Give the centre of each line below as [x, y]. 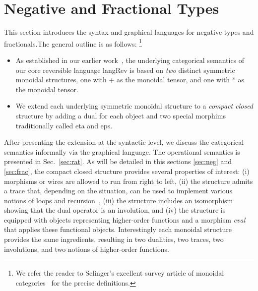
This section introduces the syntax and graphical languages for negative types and [129, 32]
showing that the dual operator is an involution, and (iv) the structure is [115, 210]
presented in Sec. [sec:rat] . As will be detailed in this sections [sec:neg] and [118, 161]
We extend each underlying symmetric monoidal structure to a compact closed [134, 106]
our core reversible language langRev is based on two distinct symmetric [125, 70]
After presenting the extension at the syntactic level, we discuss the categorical [124, 142]
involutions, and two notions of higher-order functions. [87, 249]
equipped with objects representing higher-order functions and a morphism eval [125, 219]
